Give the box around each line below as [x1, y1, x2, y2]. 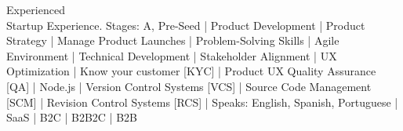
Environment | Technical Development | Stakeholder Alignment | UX [6, 47, 337, 64]
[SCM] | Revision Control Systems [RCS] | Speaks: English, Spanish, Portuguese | [6, 93, 398, 110]
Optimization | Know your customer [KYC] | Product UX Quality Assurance [6, 63, 376, 79]
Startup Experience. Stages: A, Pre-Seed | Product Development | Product [6, 16, 365, 33]
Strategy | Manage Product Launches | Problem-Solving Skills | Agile [6, 32, 339, 49]
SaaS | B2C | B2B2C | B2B [6, 109, 137, 126]
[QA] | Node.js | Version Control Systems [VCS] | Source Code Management [6, 78, 372, 94]
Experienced [6, 2, 65, 17]
